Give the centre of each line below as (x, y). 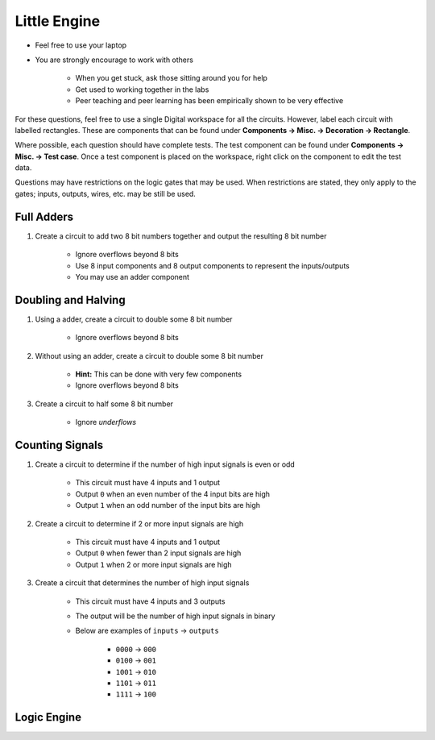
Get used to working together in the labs (142, 89)
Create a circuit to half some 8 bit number (104, 404)
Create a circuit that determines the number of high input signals (142, 583)
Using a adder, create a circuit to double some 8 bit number (134, 319)
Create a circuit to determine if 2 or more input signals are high (139, 523)
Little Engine (58, 21)
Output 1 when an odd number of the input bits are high (168, 505)
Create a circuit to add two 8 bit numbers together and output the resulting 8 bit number (181, 236)
